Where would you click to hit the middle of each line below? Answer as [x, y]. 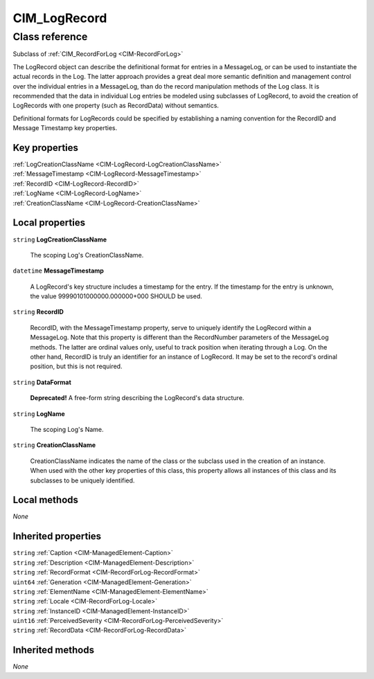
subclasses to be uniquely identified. [82, 480]
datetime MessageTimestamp [58, 271]
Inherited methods [54, 650]
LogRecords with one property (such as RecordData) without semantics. [116, 106]
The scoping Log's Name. [67, 429]
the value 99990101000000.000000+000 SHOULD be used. [116, 296]
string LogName [39, 414]
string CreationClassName [54, 445]
